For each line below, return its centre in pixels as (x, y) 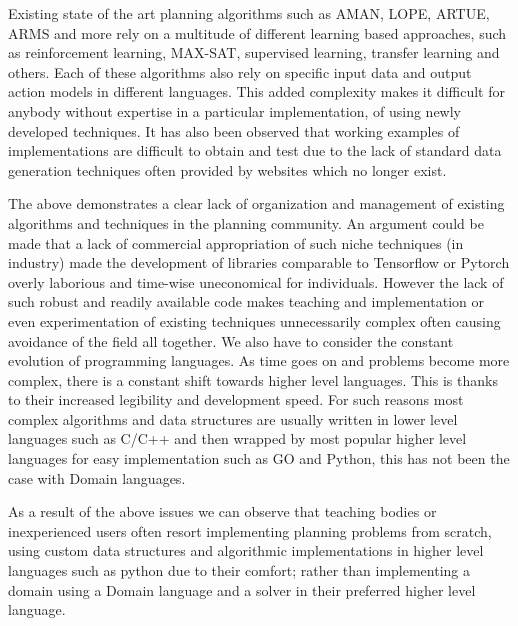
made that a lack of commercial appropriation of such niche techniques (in (236, 242)
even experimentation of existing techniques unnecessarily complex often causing (254, 320)
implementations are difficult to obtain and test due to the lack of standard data (255, 150)
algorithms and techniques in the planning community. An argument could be (246, 222)
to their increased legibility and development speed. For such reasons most (236, 399)
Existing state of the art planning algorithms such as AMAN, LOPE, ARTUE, (249, 13)
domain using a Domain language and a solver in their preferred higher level (242, 589)
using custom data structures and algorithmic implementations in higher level (246, 550)
